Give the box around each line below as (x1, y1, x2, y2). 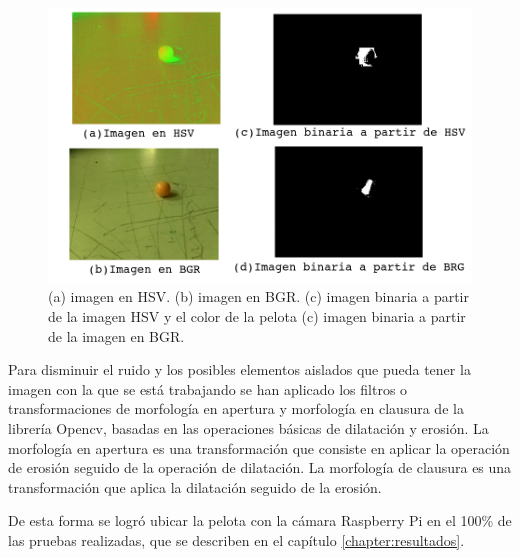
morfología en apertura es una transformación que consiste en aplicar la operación (8, 437, 510, 458)
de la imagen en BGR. (48, 325, 185, 346)
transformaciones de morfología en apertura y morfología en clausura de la (8, 398, 464, 419)
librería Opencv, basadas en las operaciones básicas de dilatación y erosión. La (8, 418, 489, 439)
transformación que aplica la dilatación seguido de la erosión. (8, 476, 382, 497)
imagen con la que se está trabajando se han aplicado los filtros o (8, 378, 408, 399)
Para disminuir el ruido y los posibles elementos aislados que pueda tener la (8, 359, 471, 380)
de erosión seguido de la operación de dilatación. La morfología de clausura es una (8, 457, 512, 478)
